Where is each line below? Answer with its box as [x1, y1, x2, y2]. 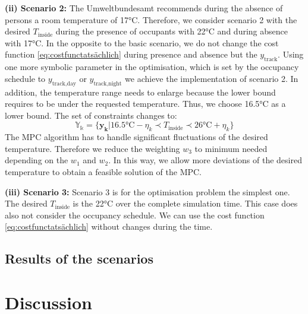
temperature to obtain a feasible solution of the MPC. [5, 165, 202, 177]
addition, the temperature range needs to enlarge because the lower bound [5, 85, 276, 98]
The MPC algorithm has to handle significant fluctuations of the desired [5, 131, 268, 143]
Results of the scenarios [5, 249, 153, 268]
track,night [93, 80, 122, 87]
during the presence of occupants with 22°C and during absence [55, 25, 288, 37]
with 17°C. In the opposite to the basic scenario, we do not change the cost [5, 36, 279, 49]
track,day [52, 80, 76, 87]
